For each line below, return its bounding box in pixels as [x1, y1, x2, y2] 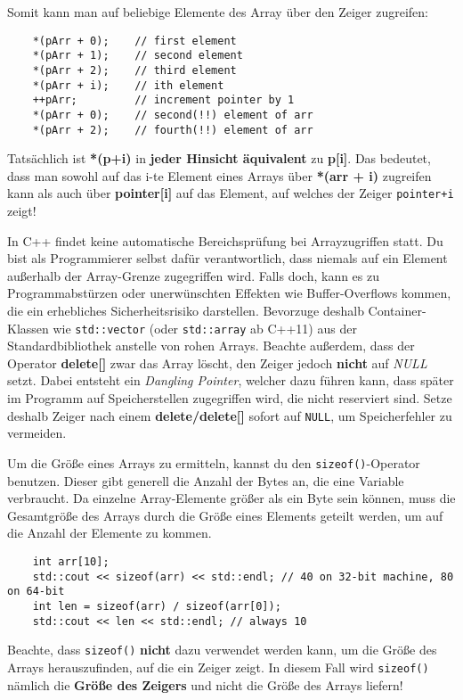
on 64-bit [7, 585, 65, 598]
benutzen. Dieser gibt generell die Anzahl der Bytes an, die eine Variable [7, 471, 404, 490]
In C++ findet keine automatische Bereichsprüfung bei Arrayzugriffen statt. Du [7, 231, 443, 250]
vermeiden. [7, 424, 67, 442]
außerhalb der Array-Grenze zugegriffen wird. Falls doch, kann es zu [7, 266, 380, 284]
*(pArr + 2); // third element [32, 63, 237, 77]
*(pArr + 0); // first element [32, 34, 237, 47]
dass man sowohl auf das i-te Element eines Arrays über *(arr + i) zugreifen [7, 166, 432, 185]
